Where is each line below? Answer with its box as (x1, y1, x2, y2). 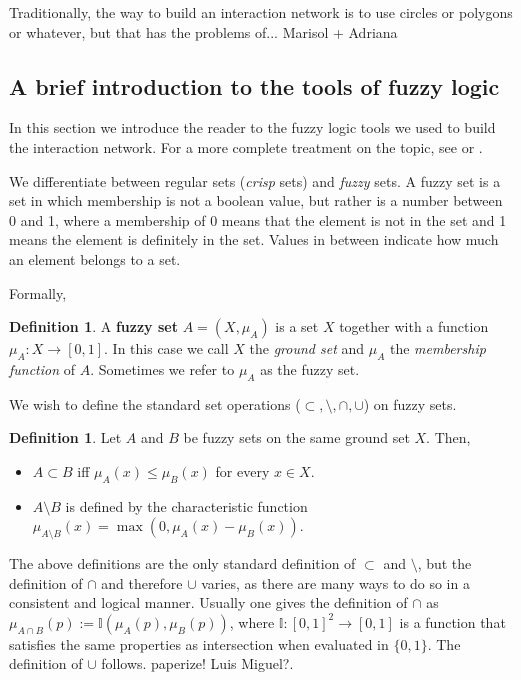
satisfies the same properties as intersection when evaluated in (9, 633, 389, 654)
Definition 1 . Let (9, 427, 122, 448)
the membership (389, 338, 486, 359)
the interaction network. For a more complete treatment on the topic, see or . (9, 136, 483, 157)
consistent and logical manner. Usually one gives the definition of (9, 592, 408, 613)
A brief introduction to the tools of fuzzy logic (9, 70, 500, 101)
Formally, (9, 282, 67, 303)
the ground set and (249, 338, 365, 359)
